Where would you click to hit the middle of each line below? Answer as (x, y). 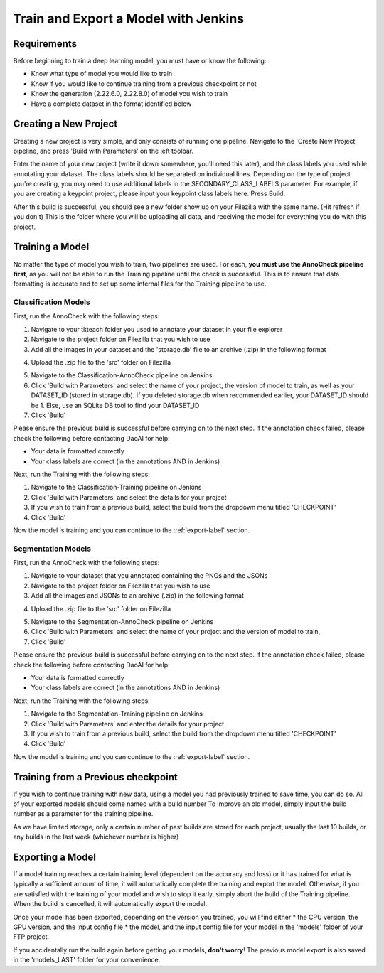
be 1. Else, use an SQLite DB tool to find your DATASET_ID (115, 405)
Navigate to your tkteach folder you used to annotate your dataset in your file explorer (157, 329)
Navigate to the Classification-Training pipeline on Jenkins (116, 488)
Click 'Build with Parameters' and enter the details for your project (128, 724)
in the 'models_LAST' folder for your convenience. (87, 960)
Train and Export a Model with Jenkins (129, 18)
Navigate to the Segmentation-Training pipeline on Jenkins (117, 714)
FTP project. (31, 937)
